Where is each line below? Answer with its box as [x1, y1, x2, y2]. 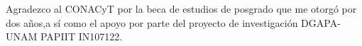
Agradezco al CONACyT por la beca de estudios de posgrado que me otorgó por [6, 1, 357, 16]
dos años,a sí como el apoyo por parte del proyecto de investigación [6, 15, 298, 30]
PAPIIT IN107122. [40, 29, 123, 44]
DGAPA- [301, 15, 341, 30]
